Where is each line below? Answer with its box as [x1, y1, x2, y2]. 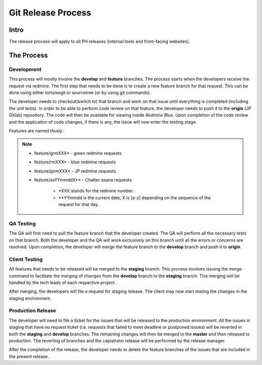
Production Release [9, 307, 56, 314]
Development [9, 66, 42, 73]
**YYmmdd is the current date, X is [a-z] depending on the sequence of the [58, 194, 211, 201]
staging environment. [9, 295, 52, 301]
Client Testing [9, 256, 43, 263]
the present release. [9, 353, 49, 359]
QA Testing [9, 220, 36, 227]
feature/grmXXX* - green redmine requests [34, 150, 122, 156]
